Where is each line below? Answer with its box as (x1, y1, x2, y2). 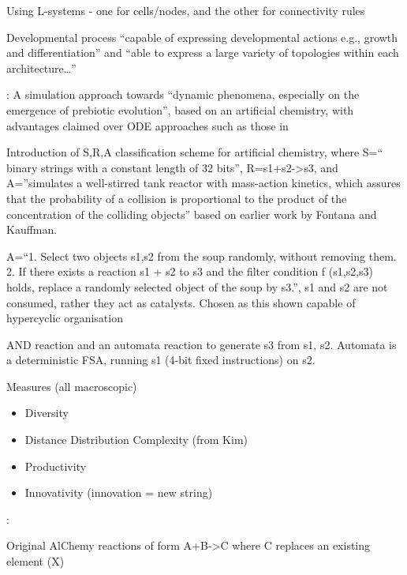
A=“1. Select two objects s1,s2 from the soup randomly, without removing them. (6, 247, 397, 264)
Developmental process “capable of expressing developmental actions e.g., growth (6, 28, 398, 45)
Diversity (24, 404, 69, 421)
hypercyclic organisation (6, 310, 123, 326)
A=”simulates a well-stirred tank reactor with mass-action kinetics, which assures (6, 175, 401, 191)
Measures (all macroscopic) (6, 378, 137, 394)
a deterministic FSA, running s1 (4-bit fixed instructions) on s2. (6, 351, 316, 368)
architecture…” (6, 59, 77, 76)
